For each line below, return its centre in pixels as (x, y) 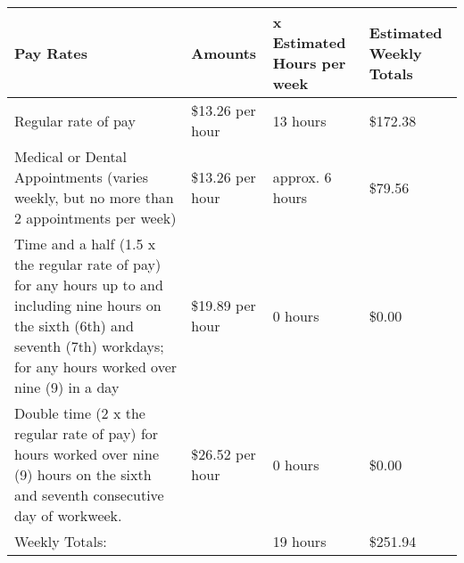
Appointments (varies (82, 177)
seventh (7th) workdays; (89, 346)
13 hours (299, 120)
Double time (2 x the (80, 413)
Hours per (309, 63)
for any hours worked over (96, 367)
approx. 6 (302, 177)
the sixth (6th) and (74, 326)
